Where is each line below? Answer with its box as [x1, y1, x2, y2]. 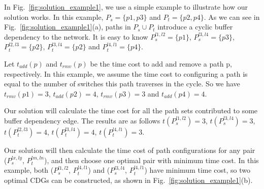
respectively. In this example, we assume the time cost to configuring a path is [4, 68, 248, 79]
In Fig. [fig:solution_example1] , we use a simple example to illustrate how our [4, 2, 248, 12]
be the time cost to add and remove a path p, [90, 58, 232, 69]
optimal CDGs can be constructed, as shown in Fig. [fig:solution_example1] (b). [4, 174, 253, 185]
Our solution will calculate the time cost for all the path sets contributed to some [4, 105, 258, 116]
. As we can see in [204, 11, 260, 22]
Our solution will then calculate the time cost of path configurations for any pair [4, 144, 255, 155]
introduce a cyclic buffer [157, 21, 233, 32]
